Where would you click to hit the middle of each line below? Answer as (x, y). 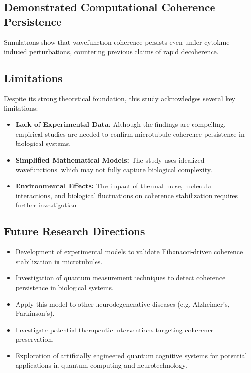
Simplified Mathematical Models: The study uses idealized (110, 159)
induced (16, 52)
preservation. (35, 339)
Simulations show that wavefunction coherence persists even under (103, 42)
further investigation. (47, 205)
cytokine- (218, 42)
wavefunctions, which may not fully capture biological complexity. (114, 169)
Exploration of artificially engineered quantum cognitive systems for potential (131, 355)
